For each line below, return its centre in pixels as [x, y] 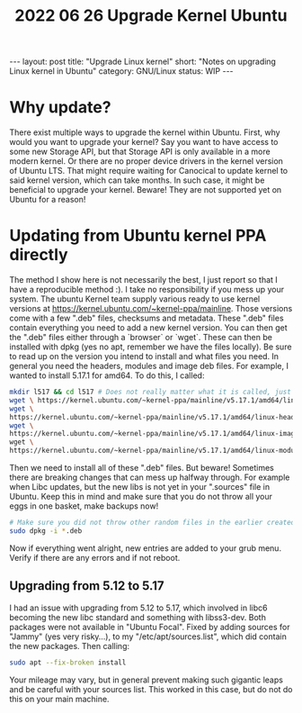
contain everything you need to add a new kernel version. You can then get [148, 328]
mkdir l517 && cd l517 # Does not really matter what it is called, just [151, 393]
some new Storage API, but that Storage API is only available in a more [140, 152]
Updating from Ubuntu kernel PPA [138, 236]
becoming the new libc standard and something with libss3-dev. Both [138, 617]
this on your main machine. [59, 699]
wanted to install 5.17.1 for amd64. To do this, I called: [107, 375]
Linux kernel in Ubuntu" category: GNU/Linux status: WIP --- [121, 71]
